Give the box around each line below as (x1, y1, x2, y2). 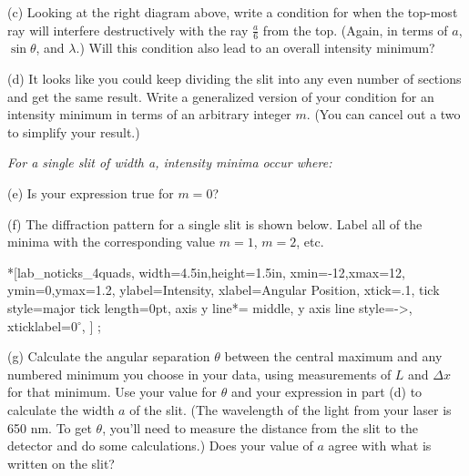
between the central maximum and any (224, 347, 443, 366)
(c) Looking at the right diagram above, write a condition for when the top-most (7, 3, 458, 21)
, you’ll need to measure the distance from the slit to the (102, 418, 418, 437)
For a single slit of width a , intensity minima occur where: (7, 153, 332, 172)
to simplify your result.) (7, 122, 140, 141)
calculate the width (7, 400, 115, 419)
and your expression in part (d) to (230, 382, 423, 401)
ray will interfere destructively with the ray (7, 20, 249, 39)
